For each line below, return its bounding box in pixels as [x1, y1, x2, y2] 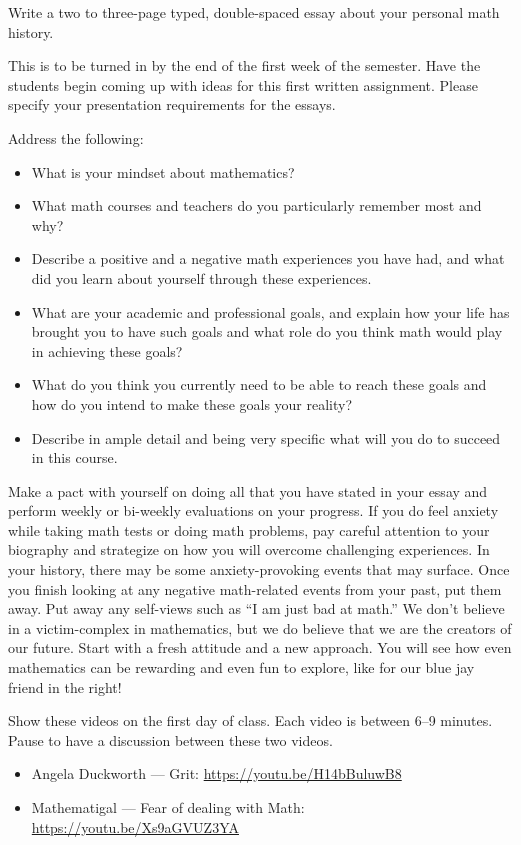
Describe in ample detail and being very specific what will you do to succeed [31, 427, 501, 448]
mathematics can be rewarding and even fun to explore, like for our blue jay [8, 657, 475, 678]
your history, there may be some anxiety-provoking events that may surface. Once [8, 559, 510, 580]
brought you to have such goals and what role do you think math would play [31, 321, 503, 342]
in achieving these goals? [31, 340, 183, 361]
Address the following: [8, 127, 144, 148]
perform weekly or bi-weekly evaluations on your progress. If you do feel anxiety [8, 500, 499, 521]
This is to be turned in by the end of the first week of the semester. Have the [8, 55, 481, 76]
